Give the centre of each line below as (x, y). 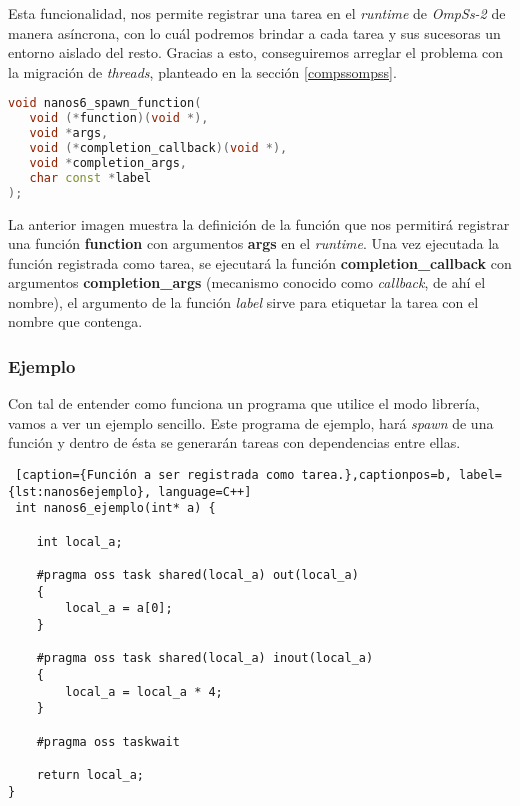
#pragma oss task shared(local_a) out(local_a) (197, 575)
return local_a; (90, 774)
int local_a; (79, 541)
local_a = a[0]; (119, 608)
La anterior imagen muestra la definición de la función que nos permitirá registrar (259, 223)
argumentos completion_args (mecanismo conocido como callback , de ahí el (247, 282)
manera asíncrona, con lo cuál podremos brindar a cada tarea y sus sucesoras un (254, 32)
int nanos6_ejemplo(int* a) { (115, 508)
